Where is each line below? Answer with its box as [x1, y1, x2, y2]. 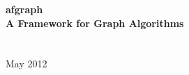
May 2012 [6, 56, 47, 71]
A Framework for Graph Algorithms [6, 15, 184, 30]
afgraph [6, 2, 43, 16]
